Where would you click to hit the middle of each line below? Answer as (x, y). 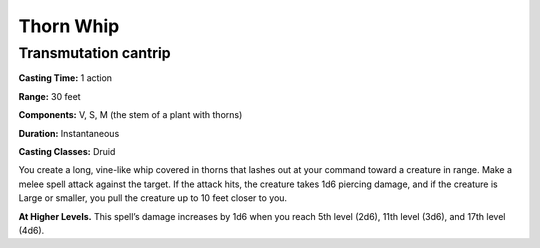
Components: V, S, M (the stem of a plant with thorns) (130, 115)
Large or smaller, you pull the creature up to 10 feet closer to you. (153, 198)
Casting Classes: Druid (67, 151)
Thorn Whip (69, 26)
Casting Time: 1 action (65, 78)
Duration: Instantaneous (69, 133)
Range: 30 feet (49, 96)
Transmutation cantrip (94, 53)
